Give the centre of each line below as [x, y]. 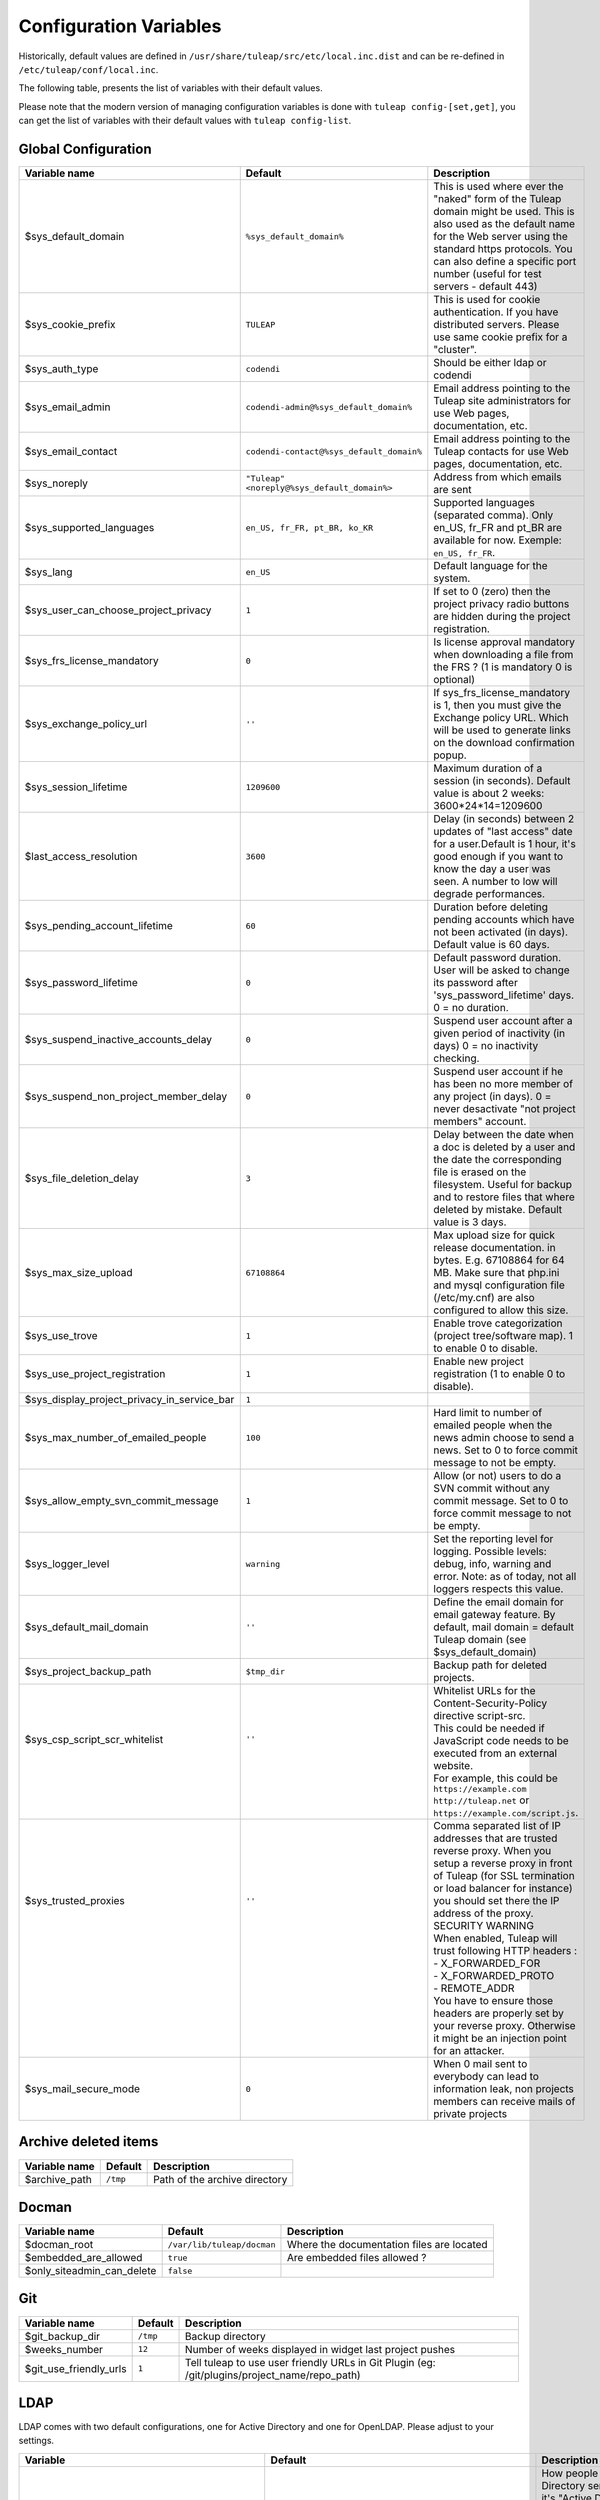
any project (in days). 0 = [492, 1097]
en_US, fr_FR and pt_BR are [498, 528]
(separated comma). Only [493, 515]
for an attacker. [469, 2051]
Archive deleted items [88, 2141]
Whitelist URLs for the [484, 1691]
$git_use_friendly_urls [75, 2368]
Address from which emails [497, 477]
